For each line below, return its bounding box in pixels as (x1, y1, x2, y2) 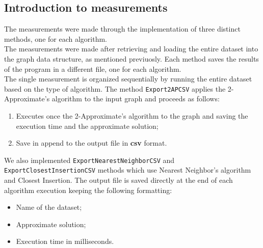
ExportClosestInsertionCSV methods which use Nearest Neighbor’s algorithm (4, 164, 251, 175)
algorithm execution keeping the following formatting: (4, 184, 172, 195)
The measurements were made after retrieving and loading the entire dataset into (4, 43, 258, 54)
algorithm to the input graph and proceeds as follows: (51, 93, 220, 104)
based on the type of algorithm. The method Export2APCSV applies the (4, 83, 226, 94)
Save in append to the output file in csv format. (16, 137, 167, 148)
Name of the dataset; (16, 202, 82, 212)
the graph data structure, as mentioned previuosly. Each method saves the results (4, 53, 259, 64)
